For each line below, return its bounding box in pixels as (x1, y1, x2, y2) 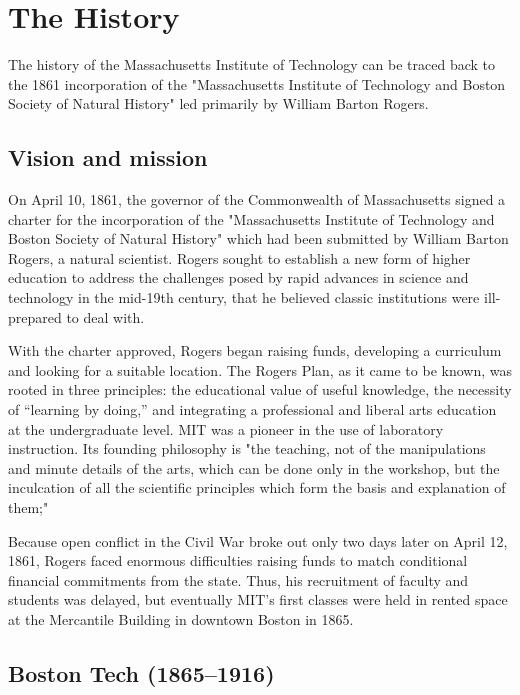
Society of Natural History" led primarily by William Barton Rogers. (8, 93, 429, 114)
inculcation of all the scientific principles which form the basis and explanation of (8, 477, 506, 498)
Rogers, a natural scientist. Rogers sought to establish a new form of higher (8, 247, 471, 268)
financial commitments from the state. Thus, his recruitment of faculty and (8, 569, 469, 590)
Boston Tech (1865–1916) (8, 657, 275, 688)
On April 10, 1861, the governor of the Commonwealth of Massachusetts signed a (8, 189, 506, 210)
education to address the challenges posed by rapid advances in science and (8, 267, 469, 288)
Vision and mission (8, 142, 208, 173)
